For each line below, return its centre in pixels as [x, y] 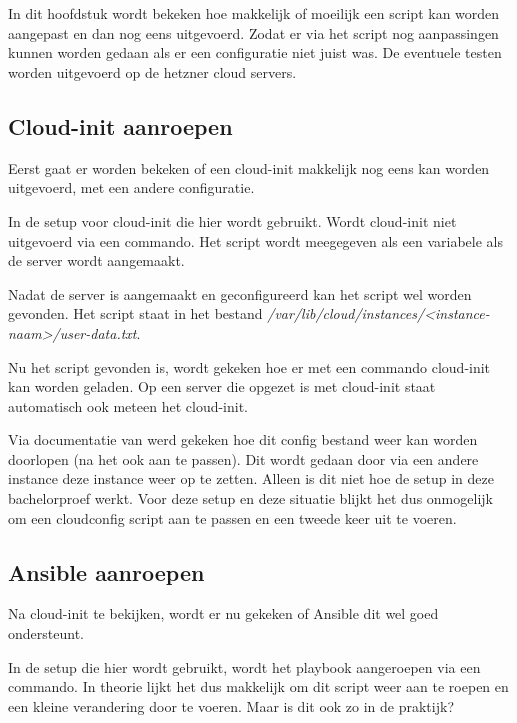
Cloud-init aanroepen [120, 125]
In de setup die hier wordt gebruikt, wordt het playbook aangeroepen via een [244, 666]
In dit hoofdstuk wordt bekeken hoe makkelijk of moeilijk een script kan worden [254, 13]
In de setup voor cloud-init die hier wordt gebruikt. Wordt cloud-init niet [232, 220]
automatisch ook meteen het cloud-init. [128, 405]
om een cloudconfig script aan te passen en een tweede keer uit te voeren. [232, 517]
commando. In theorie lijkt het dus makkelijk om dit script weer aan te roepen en [258, 686]
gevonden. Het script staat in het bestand [135, 313]
